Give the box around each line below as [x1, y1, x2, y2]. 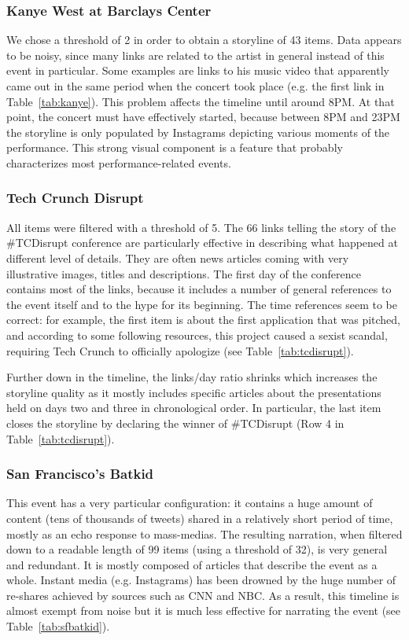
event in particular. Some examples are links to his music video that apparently [6, 62, 389, 79]
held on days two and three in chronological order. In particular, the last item [6, 399, 381, 416]
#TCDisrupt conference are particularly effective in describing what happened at [6, 234, 398, 251]
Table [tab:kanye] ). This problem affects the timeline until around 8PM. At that [6, 93, 395, 109]
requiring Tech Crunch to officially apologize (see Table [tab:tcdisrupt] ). [6, 342, 354, 359]
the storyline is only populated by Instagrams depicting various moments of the [6, 123, 390, 140]
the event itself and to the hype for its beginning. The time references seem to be [6, 296, 397, 312]
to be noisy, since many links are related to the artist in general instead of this [6, 46, 385, 63]
